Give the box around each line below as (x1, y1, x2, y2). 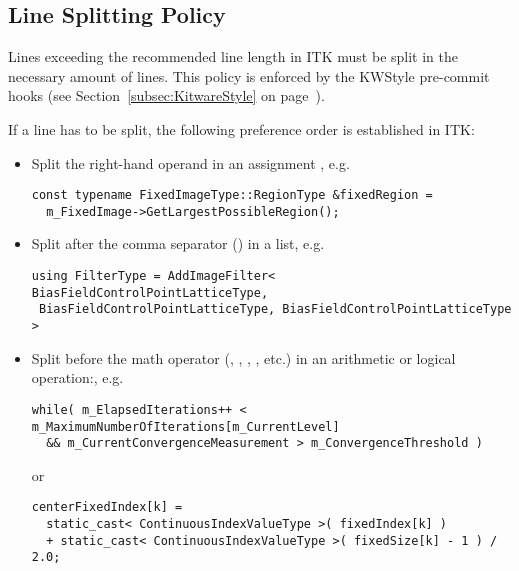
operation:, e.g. (31, 367, 124, 388)
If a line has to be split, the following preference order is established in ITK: (8, 118, 475, 139)
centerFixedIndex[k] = (31, 500, 183, 515)
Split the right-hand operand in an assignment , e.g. (31, 152, 350, 173)
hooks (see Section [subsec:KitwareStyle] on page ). (8, 85, 325, 106)
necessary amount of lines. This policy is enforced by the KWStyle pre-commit (8, 65, 490, 86)
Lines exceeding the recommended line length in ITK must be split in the (8, 46, 458, 67)
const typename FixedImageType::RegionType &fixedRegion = (31, 188, 433, 203)
